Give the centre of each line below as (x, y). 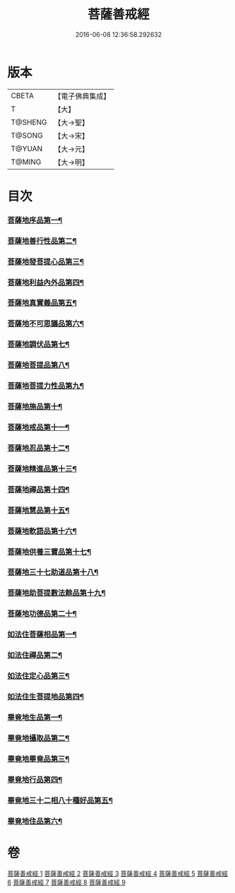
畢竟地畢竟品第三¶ (38, 759)
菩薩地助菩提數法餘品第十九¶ (56, 593)
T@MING (26, 162)
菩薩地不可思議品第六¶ (46, 324)
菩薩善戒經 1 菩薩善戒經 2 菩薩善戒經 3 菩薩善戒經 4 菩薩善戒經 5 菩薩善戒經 (117, 874)
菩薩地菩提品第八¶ (38, 365)
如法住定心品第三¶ (38, 676)
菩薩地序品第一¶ (35, 220)
